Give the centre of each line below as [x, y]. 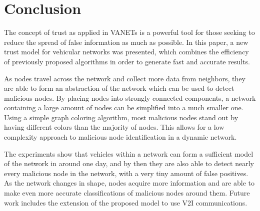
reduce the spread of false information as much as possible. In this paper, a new [126, 42]
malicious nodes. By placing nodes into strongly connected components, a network [130, 98]
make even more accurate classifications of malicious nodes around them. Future [127, 193]
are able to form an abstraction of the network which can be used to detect [119, 88]
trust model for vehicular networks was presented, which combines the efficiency [126, 52]
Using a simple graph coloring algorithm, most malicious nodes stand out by [121, 117]
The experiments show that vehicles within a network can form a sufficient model [129, 153]
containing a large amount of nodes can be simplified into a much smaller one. [124, 107]
